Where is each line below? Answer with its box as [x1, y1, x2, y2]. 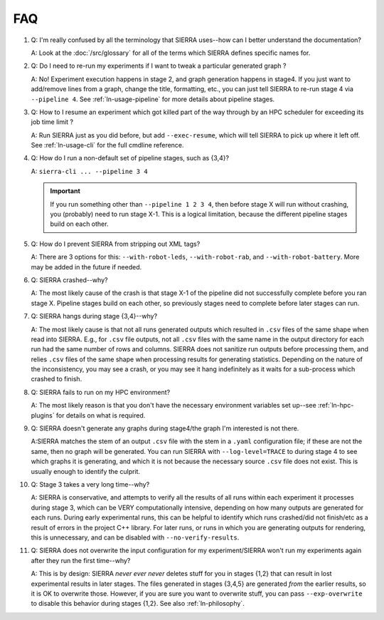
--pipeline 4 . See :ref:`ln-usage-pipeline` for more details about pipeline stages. [31, 95, 275, 103]
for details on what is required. [55, 410, 146, 420]
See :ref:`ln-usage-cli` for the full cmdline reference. [31, 141, 184, 150]
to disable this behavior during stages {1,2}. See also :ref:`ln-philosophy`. [31, 599, 245, 608]
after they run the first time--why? [31, 556, 131, 564]
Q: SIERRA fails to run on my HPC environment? [31, 388, 171, 396]
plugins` [31, 410, 55, 420]
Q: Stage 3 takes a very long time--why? [31, 480, 150, 488]
